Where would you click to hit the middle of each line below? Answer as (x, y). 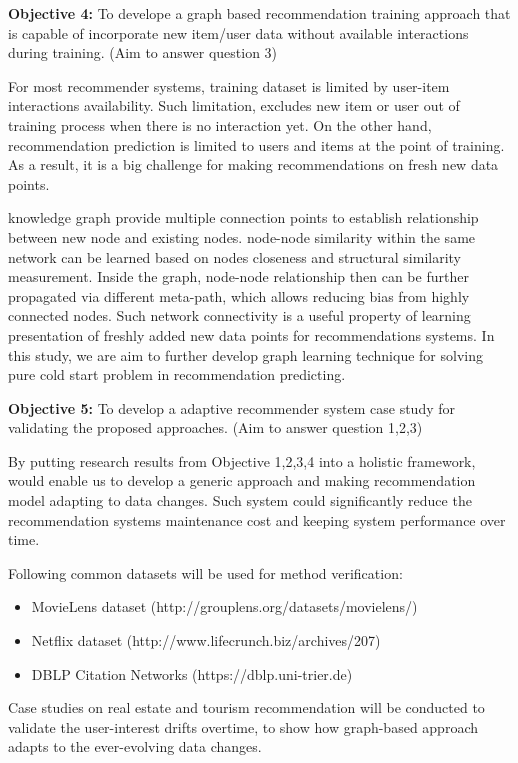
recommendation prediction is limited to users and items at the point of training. (256, 144)
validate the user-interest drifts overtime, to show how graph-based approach (243, 726)
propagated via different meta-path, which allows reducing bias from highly (239, 295)
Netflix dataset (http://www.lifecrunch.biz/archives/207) (206, 640)
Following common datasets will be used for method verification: (205, 572)
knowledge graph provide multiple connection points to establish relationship (243, 217)
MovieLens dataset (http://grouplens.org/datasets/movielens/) (224, 606)
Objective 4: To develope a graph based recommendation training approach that (259, 13)
